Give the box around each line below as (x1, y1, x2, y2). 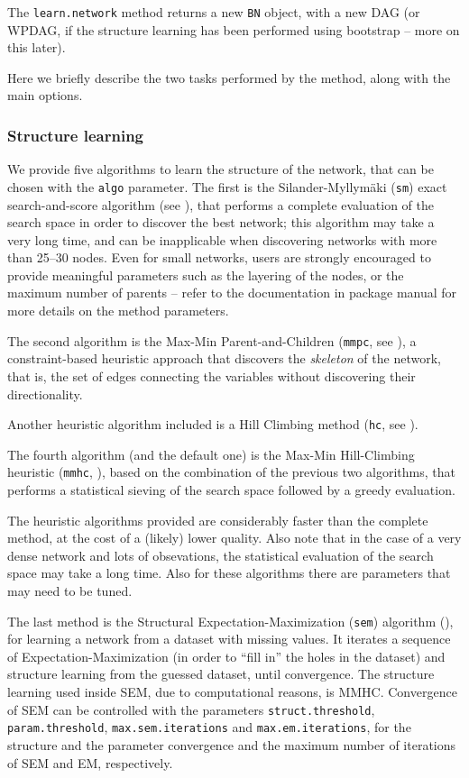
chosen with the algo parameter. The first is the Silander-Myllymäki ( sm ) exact (7, 177, 447, 196)
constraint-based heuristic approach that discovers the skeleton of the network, (7, 349, 441, 368)
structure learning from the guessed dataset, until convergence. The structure (7, 664, 435, 683)
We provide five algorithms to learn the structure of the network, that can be (7, 160, 434, 178)
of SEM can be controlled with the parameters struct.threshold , (7, 700, 375, 719)
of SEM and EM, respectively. (7, 753, 173, 772)
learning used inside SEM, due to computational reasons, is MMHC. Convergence (7, 682, 457, 700)
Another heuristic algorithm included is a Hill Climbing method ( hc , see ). (7, 415, 418, 434)
